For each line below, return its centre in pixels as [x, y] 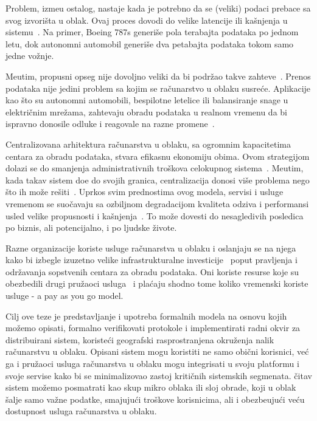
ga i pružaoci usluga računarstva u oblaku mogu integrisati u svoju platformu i [152, 364]
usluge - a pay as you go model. [64, 296]
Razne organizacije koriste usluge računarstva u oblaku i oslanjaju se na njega [151, 248]
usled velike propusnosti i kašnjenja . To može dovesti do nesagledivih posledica [155, 215]
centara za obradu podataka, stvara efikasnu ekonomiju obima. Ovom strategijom [158, 156]
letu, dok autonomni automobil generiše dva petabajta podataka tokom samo [150, 43]
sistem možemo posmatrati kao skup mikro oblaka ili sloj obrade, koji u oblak [151, 387]
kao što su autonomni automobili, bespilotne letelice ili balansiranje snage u [147, 100]
